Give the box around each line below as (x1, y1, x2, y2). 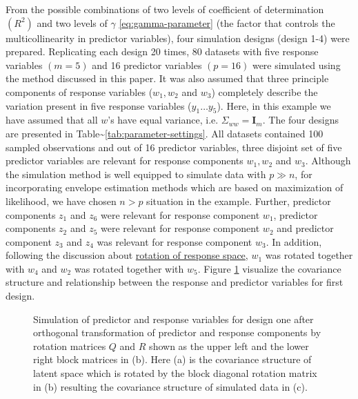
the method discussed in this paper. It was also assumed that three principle (6, 71, 329, 86)
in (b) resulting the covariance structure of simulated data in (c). (33, 379, 308, 393)
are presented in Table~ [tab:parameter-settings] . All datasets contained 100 (6, 126, 324, 140)
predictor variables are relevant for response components (6, 153, 243, 168)
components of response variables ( (6, 84, 153, 99)
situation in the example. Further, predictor (146, 193, 331, 208)
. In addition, (266, 234, 322, 249)
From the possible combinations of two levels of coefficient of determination (6, 2, 324, 16)
